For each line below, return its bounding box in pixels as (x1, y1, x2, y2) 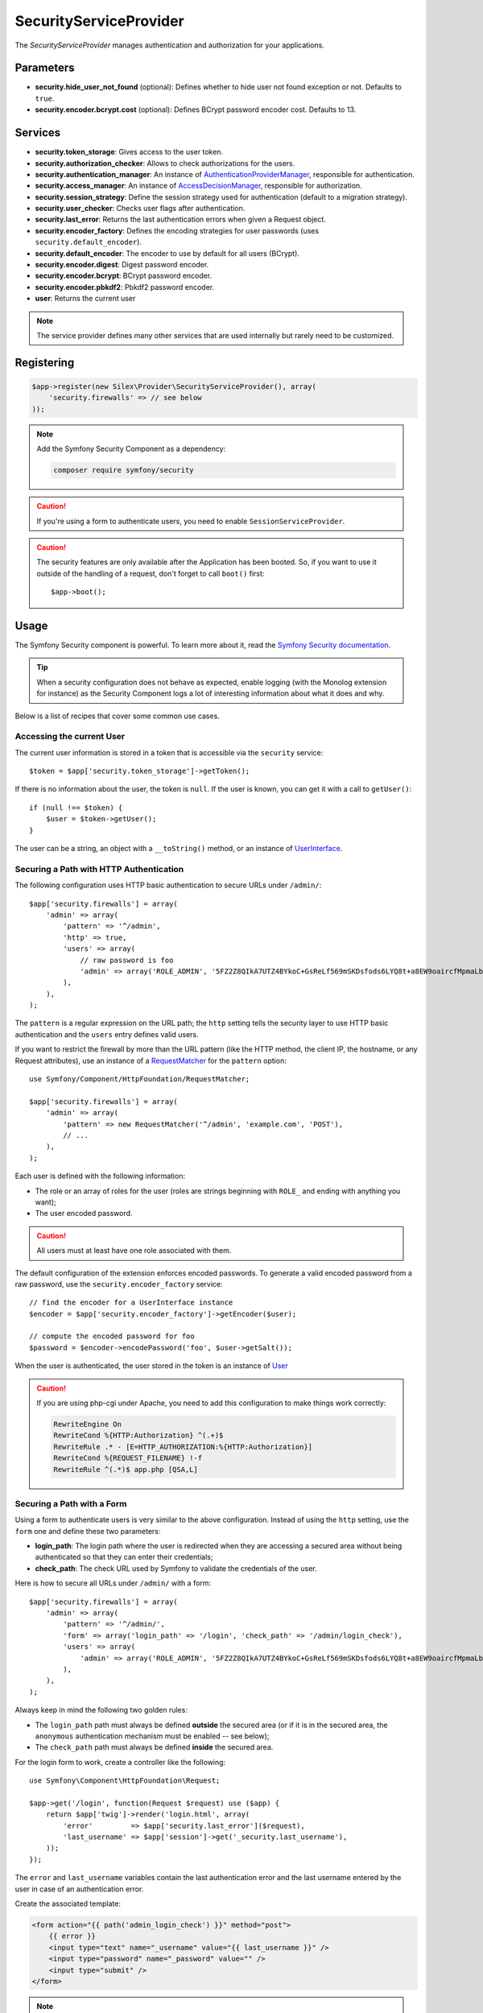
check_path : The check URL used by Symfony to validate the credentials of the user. (35, 1563, 317, 1573)
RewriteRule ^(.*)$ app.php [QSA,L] (53, 1465, 199, 1474)
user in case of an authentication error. (14, 1884, 144, 1894)
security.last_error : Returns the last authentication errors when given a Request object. (35, 214, 326, 225)
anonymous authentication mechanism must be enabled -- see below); (35, 1731, 270, 1741)
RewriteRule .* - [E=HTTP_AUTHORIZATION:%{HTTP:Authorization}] (53, 1442, 313, 1451)
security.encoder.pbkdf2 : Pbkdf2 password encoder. (35, 282, 215, 291)
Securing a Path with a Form (14, 1498, 127, 1509)
